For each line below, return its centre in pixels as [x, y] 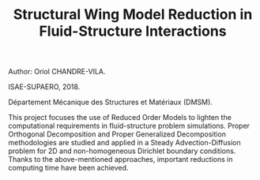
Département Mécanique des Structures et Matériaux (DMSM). [111, 102]
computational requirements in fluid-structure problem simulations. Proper [129, 126]
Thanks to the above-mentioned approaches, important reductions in [121, 159]
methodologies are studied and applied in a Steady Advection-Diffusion [124, 143]
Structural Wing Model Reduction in [133, 15]
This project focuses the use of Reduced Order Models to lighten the [120, 118]
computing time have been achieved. [68, 168]
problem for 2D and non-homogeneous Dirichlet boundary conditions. [122, 151]
